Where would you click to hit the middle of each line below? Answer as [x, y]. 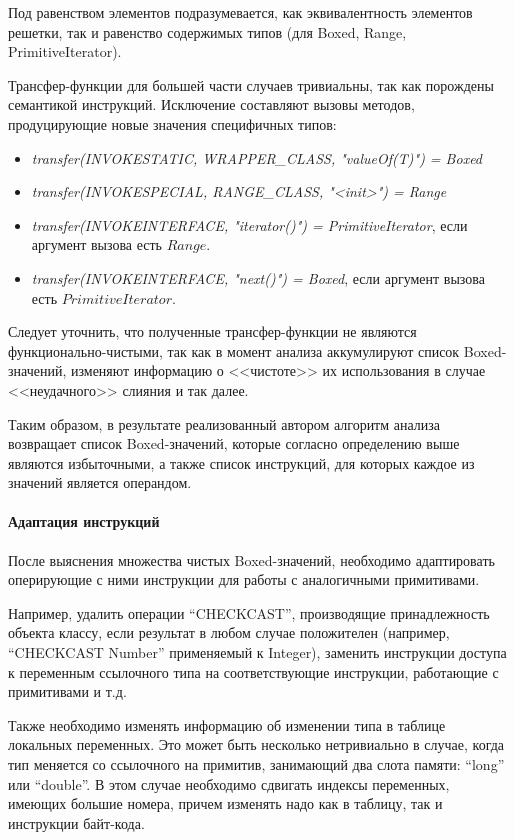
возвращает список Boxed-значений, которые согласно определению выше [234, 443]
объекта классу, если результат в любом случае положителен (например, [229, 632]
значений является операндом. [100, 482]
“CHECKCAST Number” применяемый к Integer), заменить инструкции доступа [257, 652]
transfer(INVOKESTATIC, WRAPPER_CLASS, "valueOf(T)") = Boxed [257, 157]
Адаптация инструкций [84, 521]
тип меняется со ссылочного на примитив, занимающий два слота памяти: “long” [256, 764]
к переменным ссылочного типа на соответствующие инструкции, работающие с [253, 671]
